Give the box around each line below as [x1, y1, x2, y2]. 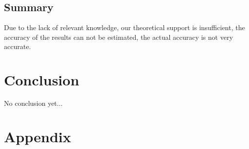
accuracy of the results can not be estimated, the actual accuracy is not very [4, 32, 233, 42]
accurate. [4, 41, 31, 51]
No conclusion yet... [4, 98, 63, 108]
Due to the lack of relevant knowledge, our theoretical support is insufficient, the [4, 22, 245, 33]
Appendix [4, 126, 71, 146]
